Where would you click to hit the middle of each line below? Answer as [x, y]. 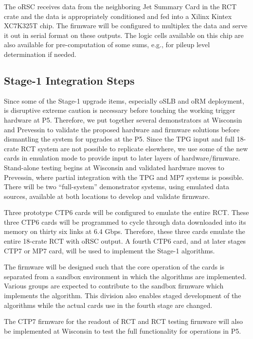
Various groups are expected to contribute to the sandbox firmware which [114, 286]
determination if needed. [40, 54]
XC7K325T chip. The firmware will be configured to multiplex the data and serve [126, 26]
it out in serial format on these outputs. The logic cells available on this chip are [124, 35]
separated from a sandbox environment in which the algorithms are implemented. [125, 276]
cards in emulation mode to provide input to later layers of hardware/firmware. [122, 158]
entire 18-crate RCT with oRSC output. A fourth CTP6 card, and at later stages [125, 241]
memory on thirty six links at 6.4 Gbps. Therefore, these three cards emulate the [125, 231]
